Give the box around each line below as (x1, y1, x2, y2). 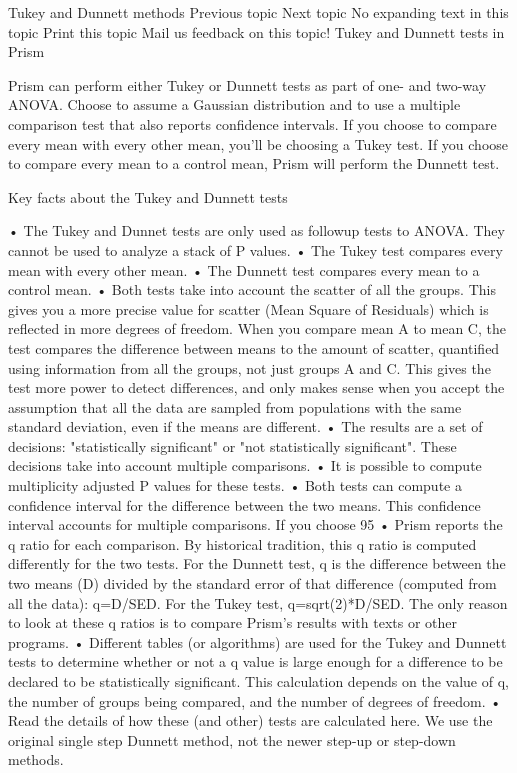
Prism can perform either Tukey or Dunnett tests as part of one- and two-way (8, 74, 487, 95)
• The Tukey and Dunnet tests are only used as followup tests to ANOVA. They (8, 220, 505, 241)
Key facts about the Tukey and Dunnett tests (8, 186, 288, 207)
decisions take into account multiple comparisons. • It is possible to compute (8, 455, 482, 476)
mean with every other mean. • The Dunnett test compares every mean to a (8, 259, 480, 280)
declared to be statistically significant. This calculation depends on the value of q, (8, 671, 509, 691)
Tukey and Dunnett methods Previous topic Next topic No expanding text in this (8, 2, 509, 22)
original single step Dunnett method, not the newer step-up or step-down (8, 729, 456, 750)
